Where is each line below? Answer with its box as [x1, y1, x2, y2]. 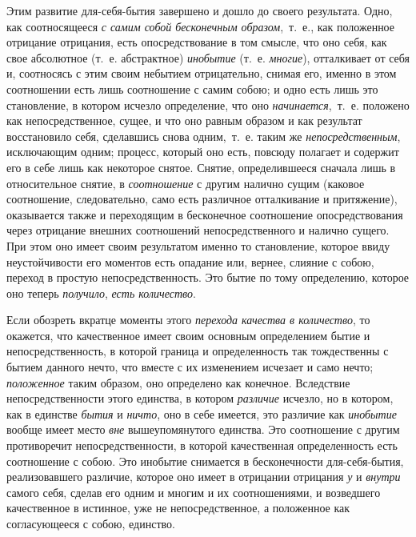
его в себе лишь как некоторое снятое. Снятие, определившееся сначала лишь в [6, 158, 396, 175]
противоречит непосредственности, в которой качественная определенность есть [6, 437, 398, 454]
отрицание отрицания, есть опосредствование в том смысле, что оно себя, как [6, 34, 387, 50]
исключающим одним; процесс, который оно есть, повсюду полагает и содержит [6, 143, 399, 160]
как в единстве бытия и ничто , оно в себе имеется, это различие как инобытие [6, 405, 397, 422]
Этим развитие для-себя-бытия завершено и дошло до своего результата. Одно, [6, 2, 393, 18]
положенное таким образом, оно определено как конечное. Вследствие [6, 374, 350, 391]
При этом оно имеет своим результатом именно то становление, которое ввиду [6, 237, 390, 254]
